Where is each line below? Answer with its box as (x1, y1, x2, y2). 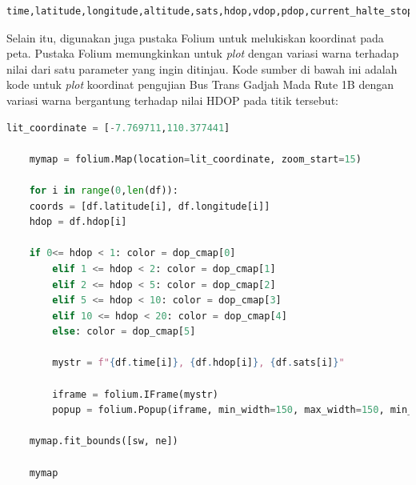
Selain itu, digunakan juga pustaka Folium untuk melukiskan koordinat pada (6, 29, 384, 46)
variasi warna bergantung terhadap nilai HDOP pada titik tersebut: (6, 91, 338, 108)
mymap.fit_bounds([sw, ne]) (29, 435, 178, 447)
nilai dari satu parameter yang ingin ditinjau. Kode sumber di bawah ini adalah (6, 60, 398, 77)
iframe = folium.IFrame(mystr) (52, 388, 218, 400)
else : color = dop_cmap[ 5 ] (52, 326, 196, 338)
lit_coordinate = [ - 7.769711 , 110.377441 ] (6, 122, 230, 134)
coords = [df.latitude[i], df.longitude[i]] (29, 200, 270, 212)
